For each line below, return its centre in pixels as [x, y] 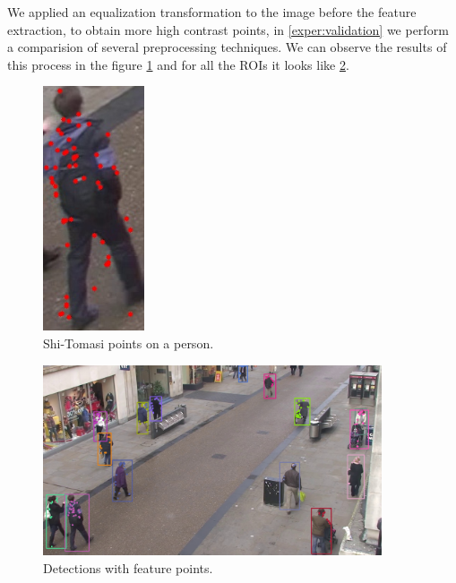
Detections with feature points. [128, 567]
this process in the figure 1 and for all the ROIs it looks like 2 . [178, 64]
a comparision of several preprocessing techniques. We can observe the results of [227, 47]
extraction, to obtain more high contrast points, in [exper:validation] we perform [228, 29]
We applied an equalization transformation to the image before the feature [212, 12]
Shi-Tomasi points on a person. [129, 343]
